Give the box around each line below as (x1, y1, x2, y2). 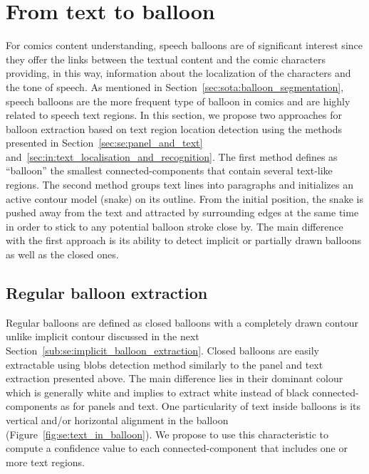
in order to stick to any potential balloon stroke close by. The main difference (6, 218, 343, 233)
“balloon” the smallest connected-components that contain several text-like (6, 163, 333, 178)
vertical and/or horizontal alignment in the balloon (6, 412, 229, 427)
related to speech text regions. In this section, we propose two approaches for (6, 107, 342, 122)
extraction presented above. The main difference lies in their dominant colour (6, 371, 343, 386)
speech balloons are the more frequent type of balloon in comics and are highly (6, 93, 350, 108)
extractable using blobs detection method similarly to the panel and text (6, 357, 323, 372)
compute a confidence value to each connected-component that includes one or (6, 441, 348, 455)
